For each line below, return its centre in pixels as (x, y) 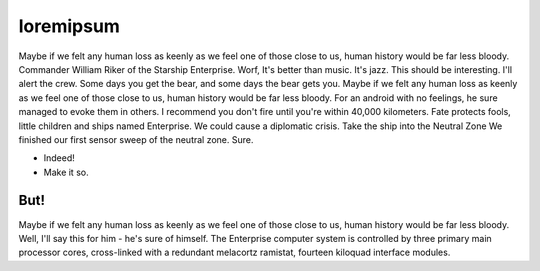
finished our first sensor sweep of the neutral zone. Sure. (136, 139)
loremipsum (69, 26)
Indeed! (59, 158)
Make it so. (66, 172)
